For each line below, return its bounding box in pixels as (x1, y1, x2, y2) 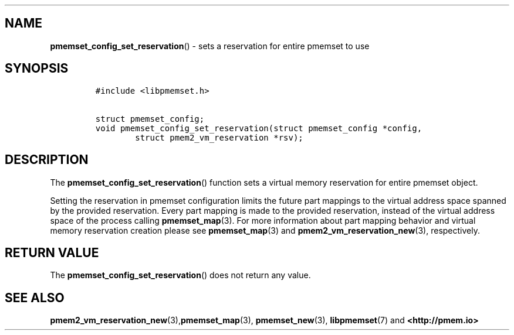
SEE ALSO (5, 290, 65, 305)
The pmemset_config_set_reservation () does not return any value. (50, 270, 311, 281)
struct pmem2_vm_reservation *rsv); (135, 132, 303, 142)
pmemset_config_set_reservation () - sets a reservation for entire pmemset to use (50, 40, 370, 51)
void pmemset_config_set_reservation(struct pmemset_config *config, (95, 123, 422, 133)
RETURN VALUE (5, 245, 99, 260)
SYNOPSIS (5, 61, 69, 76)
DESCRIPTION (5, 152, 89, 167)
